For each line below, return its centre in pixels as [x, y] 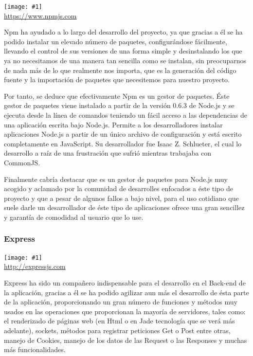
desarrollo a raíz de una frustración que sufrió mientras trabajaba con [108, 153]
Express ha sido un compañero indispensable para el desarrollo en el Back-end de [125, 283]
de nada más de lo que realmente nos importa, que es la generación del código [120, 70]
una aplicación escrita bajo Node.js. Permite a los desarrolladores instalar [113, 124]
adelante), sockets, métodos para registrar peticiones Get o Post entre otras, [117, 330]
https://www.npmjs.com [40, 15]
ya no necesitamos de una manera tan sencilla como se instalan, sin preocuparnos [125, 61]
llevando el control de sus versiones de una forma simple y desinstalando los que [123, 51]
